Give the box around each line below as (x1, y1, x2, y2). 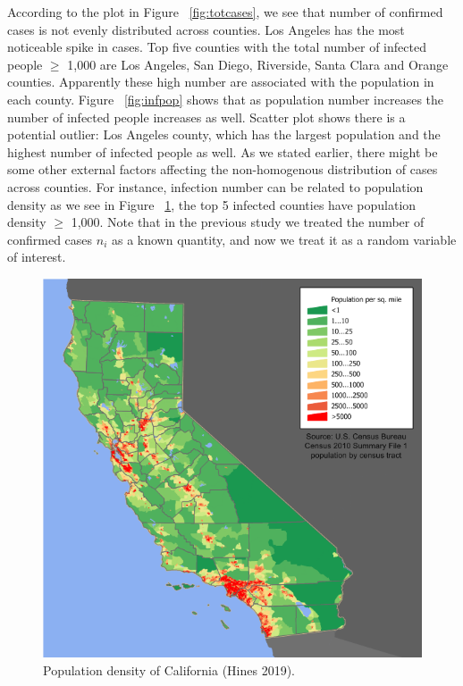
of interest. (7, 247, 66, 266)
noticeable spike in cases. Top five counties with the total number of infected (7, 38, 426, 56)
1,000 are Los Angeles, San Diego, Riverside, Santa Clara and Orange (67, 54, 449, 73)
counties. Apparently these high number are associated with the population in (7, 72, 434, 91)
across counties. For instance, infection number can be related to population (7, 177, 424, 196)
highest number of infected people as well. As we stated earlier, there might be (7, 142, 438, 161)
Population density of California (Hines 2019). (43, 660, 295, 679)
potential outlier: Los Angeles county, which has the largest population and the (7, 125, 441, 144)
